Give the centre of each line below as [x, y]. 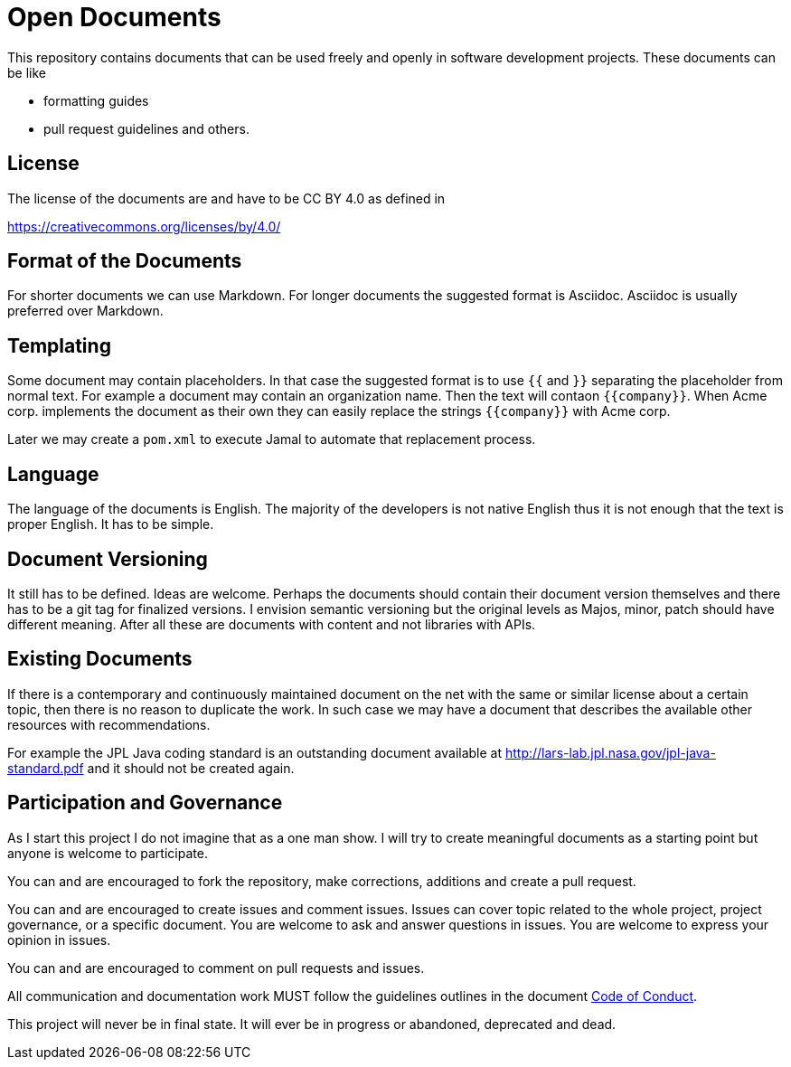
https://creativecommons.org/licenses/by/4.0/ [144, 226]
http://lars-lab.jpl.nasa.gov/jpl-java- [610, 752]
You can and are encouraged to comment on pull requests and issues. [216, 968]
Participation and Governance [145, 803]
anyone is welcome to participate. [108, 853]
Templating [59, 345]
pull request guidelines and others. [146, 128]
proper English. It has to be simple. [111, 524]
